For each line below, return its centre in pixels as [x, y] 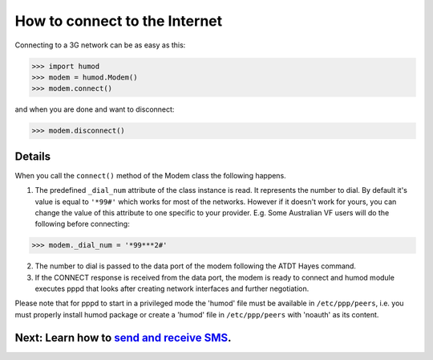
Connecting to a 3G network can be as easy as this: [100, 45]
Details [33, 156]
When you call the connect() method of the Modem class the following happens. [150, 175]
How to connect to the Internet [119, 21]
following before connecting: [82, 224]
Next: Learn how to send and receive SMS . [123, 337]
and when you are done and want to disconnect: [95, 109]
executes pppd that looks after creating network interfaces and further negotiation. [172, 288]
